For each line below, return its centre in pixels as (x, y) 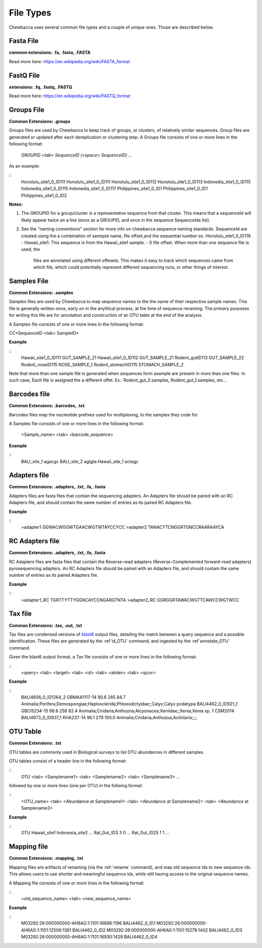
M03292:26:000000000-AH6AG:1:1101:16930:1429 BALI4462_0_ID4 (89, 937)
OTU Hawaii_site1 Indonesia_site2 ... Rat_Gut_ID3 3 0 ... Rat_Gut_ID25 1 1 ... (95, 833)
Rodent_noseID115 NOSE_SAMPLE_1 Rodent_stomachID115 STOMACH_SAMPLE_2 (102, 364)
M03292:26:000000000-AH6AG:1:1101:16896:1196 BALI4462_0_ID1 (88, 923)
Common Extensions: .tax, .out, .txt (46, 625)
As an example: (24, 166)
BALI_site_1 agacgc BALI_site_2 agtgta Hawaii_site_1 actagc (80, 461)
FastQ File (25, 75)
